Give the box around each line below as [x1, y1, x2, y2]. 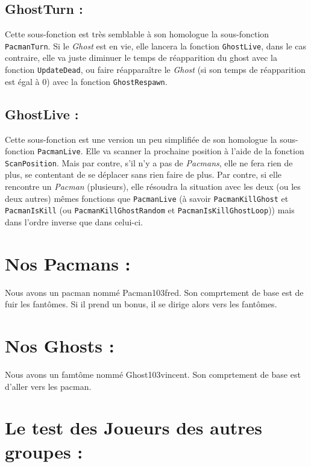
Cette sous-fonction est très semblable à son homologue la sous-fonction [5, 28, 269, 40]
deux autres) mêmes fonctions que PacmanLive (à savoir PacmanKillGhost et [5, 192, 289, 204]
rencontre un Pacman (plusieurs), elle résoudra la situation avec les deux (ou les [5, 180, 301, 193]
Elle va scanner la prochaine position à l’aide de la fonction [86, 145, 304, 157]
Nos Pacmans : [5, 251, 131, 275]
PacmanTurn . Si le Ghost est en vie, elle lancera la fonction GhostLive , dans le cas [5, 39, 307, 52]
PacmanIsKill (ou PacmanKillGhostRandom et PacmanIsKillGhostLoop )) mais [5, 204, 295, 216]
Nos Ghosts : [5, 333, 115, 358]
